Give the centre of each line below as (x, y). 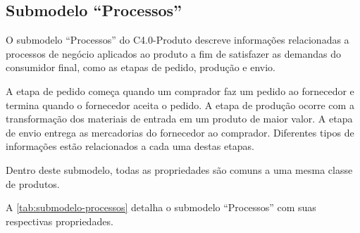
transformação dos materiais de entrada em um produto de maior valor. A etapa (179, 119)
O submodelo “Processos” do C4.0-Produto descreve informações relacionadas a (178, 40)
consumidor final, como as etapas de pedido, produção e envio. (141, 67)
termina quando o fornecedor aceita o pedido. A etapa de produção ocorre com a (180, 105)
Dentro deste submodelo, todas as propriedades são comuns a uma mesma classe (179, 169)
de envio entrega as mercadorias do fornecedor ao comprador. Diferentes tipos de (180, 132)
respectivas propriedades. (60, 221)
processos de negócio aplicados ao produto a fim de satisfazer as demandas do (173, 53)
